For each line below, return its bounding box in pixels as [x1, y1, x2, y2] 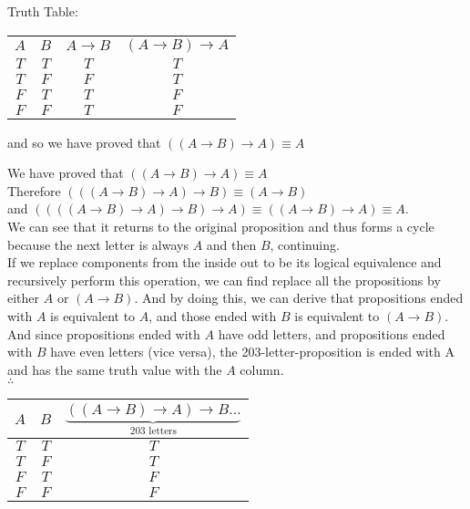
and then [206, 234, 257, 254]
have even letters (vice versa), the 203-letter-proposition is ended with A [50, 342, 455, 361]
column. [240, 359, 284, 379]
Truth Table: [7, 2, 78, 20]
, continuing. [270, 234, 340, 254]
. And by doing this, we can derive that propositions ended [134, 288, 464, 307]
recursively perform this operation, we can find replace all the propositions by [7, 270, 441, 289]
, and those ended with [148, 306, 277, 325]
